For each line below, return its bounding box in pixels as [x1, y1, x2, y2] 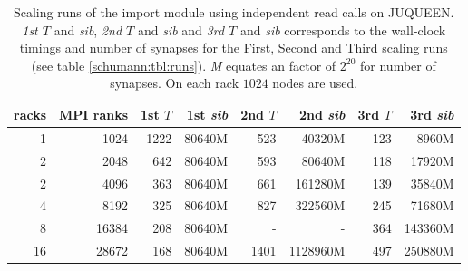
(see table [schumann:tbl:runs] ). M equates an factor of [31, 55, 336, 74]
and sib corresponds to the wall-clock [239, 20, 446, 39]
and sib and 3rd [137, 20, 225, 39]
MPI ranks [59, 104, 129, 123]
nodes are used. [272, 73, 358, 92]
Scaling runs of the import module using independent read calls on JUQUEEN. [13, 3, 454, 21]
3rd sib [410, 104, 454, 123]
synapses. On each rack [110, 73, 239, 92]
